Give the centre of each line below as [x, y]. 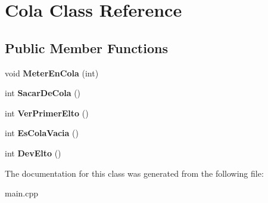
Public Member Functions [86, 47]
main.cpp [22, 193]
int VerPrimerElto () [47, 113]
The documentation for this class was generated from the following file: [134, 173]
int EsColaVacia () [42, 133]
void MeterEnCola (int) [52, 73]
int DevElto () [33, 153]
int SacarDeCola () [43, 93]
